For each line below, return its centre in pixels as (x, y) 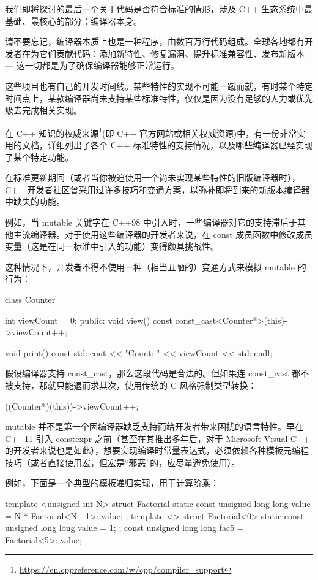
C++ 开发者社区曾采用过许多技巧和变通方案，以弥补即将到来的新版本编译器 (157, 189)
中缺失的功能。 (35, 201)
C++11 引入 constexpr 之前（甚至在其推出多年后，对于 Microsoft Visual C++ (157, 438)
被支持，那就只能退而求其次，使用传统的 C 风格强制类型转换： (131, 385)
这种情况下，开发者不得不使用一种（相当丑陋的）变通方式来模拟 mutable (150, 266)
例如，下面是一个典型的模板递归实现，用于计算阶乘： (112, 483)
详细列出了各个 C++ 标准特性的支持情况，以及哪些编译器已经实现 (180, 145)
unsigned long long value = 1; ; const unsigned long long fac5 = (124, 528)
